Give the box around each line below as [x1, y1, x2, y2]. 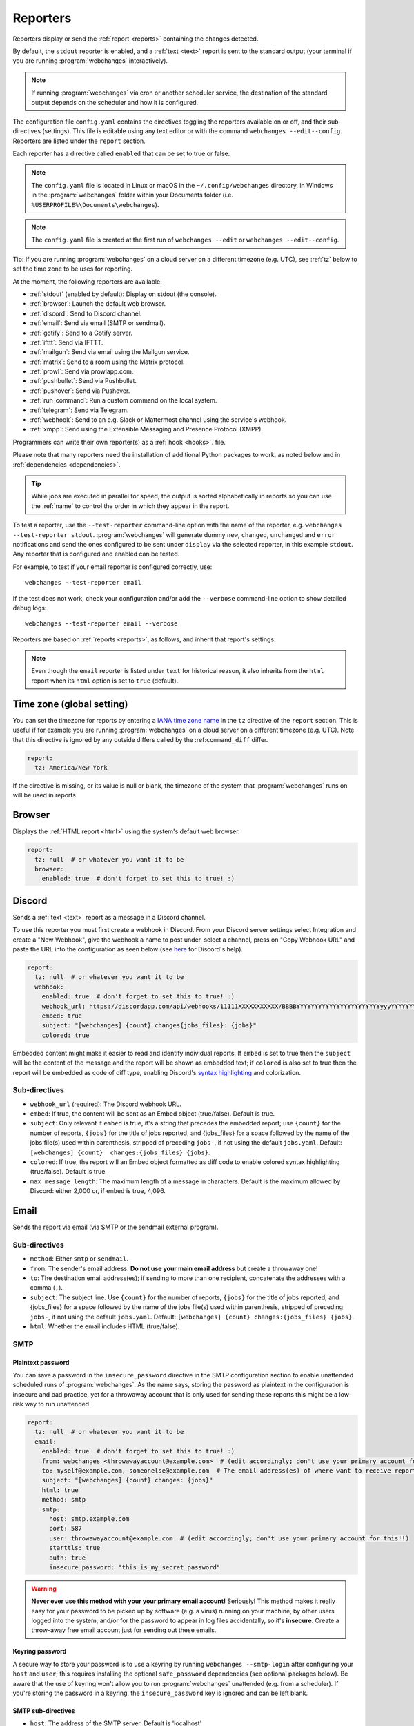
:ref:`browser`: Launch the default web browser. [30, 300, 166, 308]
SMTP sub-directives [12, 1707, 75, 1715]
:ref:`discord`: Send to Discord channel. [30, 309, 142, 318]
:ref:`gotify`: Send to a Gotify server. [30, 329, 132, 337]
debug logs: [12, 603, 47, 612]
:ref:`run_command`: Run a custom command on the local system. [30, 396, 217, 405]
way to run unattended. [24, 1400, 91, 1408]
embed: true [41, 1011, 83, 1020]
